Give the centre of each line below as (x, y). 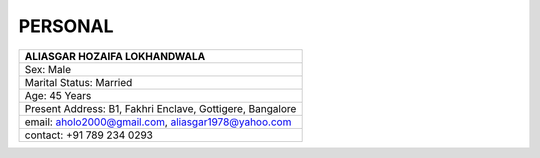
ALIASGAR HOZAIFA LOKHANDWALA (115, 56)
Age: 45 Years (58, 95)
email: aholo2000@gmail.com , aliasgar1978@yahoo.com (158, 122)
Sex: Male (48, 69)
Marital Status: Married (78, 82)
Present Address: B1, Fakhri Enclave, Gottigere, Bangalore (160, 108)
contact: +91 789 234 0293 (89, 135)
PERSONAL (66, 26)
